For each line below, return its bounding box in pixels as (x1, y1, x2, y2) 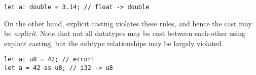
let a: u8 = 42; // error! (4, 56, 95, 63)
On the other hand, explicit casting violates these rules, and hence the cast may (4, 18, 252, 28)
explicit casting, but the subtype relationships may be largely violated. (4, 37, 224, 48)
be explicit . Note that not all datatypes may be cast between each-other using (4, 28, 246, 39)
